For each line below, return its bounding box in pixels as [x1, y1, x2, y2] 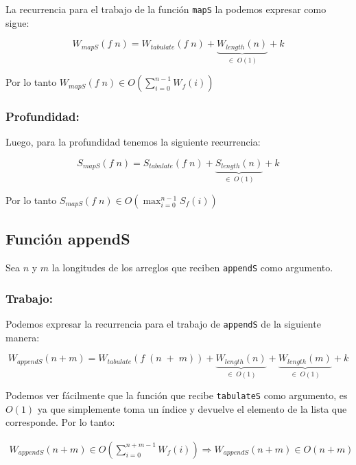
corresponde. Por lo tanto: [5, 415, 115, 429]
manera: [5, 330, 40, 344]
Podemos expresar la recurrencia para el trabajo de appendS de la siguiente [5, 316, 321, 330]
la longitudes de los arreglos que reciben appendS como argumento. [51, 260, 333, 275]
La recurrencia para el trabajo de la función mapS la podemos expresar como [5, 2, 327, 16]
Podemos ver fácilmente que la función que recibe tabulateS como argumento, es [5, 388, 348, 402]
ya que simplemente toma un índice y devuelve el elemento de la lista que [37, 401, 347, 416]
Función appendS [5, 228, 130, 249]
